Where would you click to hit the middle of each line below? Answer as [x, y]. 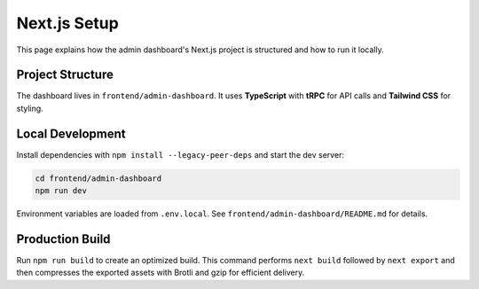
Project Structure [65, 75]
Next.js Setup [67, 23]
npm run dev [61, 191]
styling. [30, 108]
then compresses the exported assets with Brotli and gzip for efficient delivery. [161, 273]
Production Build [63, 239]
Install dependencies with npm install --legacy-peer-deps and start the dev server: [181, 154]
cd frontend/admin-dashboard [98, 178]
